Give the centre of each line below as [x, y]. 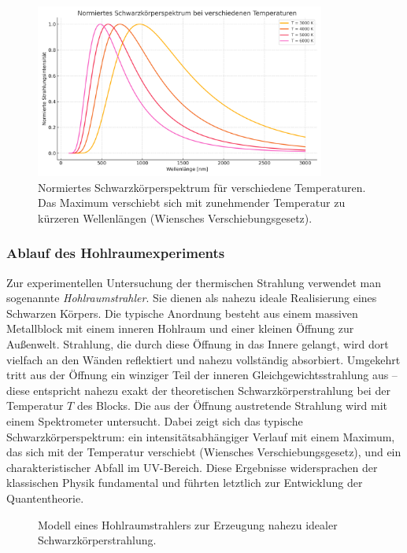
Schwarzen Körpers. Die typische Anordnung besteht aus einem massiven [182, 313]
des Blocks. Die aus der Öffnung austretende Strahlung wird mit [232, 406]
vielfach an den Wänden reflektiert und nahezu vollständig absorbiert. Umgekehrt [203, 359]
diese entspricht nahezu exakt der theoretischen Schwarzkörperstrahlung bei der [198, 390]
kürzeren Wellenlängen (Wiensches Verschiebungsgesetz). [175, 218]
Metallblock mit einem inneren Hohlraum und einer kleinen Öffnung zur [180, 328]
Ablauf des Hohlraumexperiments [116, 253]
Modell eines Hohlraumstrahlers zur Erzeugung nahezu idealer [188, 524]
